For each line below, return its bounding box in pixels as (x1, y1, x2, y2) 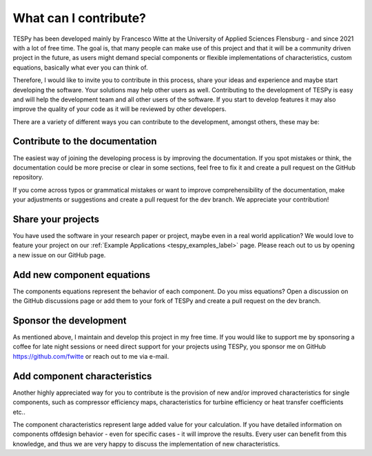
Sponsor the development (12, 315, 127, 326)
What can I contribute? (12, 10, 147, 26)
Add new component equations (12, 269, 151, 281)
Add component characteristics (12, 370, 152, 382)
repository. (12, 173, 44, 181)
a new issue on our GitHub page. (12, 250, 106, 259)
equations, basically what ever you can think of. (12, 63, 148, 72)
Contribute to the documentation (12, 135, 158, 148)
